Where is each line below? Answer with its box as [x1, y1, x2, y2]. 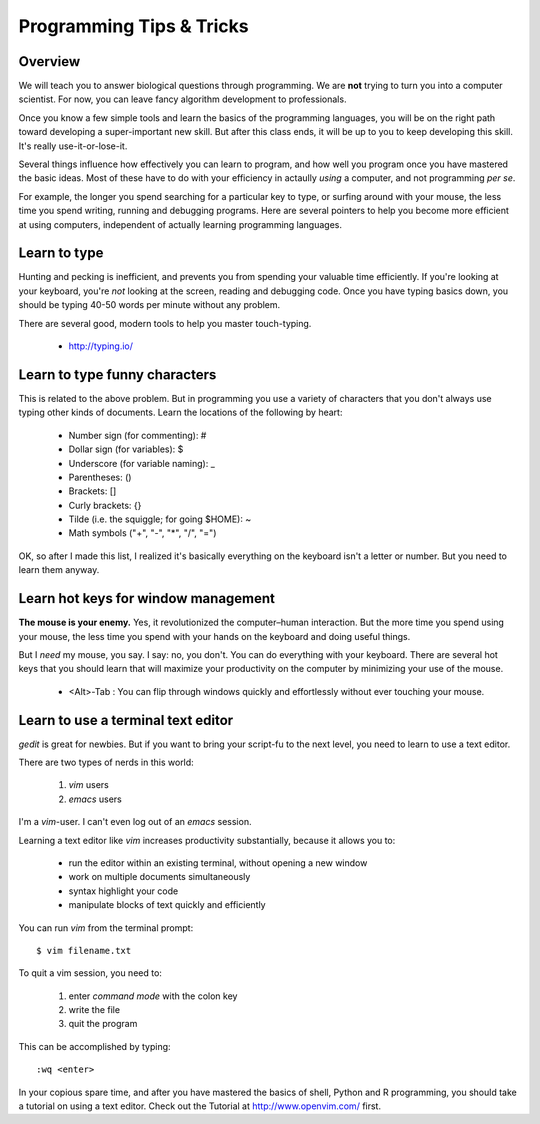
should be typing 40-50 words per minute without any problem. [18, 299, 281, 311]
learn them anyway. [18, 564, 100, 576]
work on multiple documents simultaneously [68, 871, 251, 883]
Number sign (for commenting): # [68, 429, 207, 441]
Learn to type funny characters [18, 366, 217, 383]
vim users [68, 779, 109, 791]
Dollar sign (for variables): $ [68, 443, 184, 455]
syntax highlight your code [68, 885, 179, 897]
